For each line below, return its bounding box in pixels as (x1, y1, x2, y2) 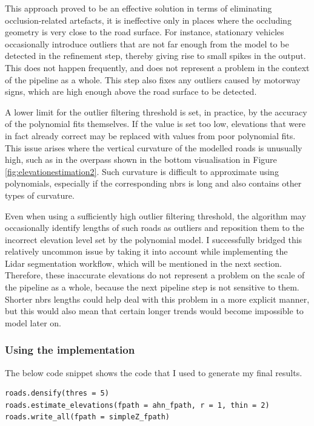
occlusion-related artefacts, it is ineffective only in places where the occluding (5, 13, 292, 26)
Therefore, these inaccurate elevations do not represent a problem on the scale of (5, 269, 305, 281)
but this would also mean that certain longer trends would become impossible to (5, 304, 304, 317)
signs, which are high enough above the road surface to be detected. (5, 85, 257, 98)
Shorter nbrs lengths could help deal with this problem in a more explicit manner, (5, 292, 310, 305)
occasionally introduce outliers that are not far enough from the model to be (5, 37, 289, 50)
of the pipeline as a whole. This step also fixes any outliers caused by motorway (5, 73, 301, 86)
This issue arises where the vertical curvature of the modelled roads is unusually (5, 141, 302, 154)
